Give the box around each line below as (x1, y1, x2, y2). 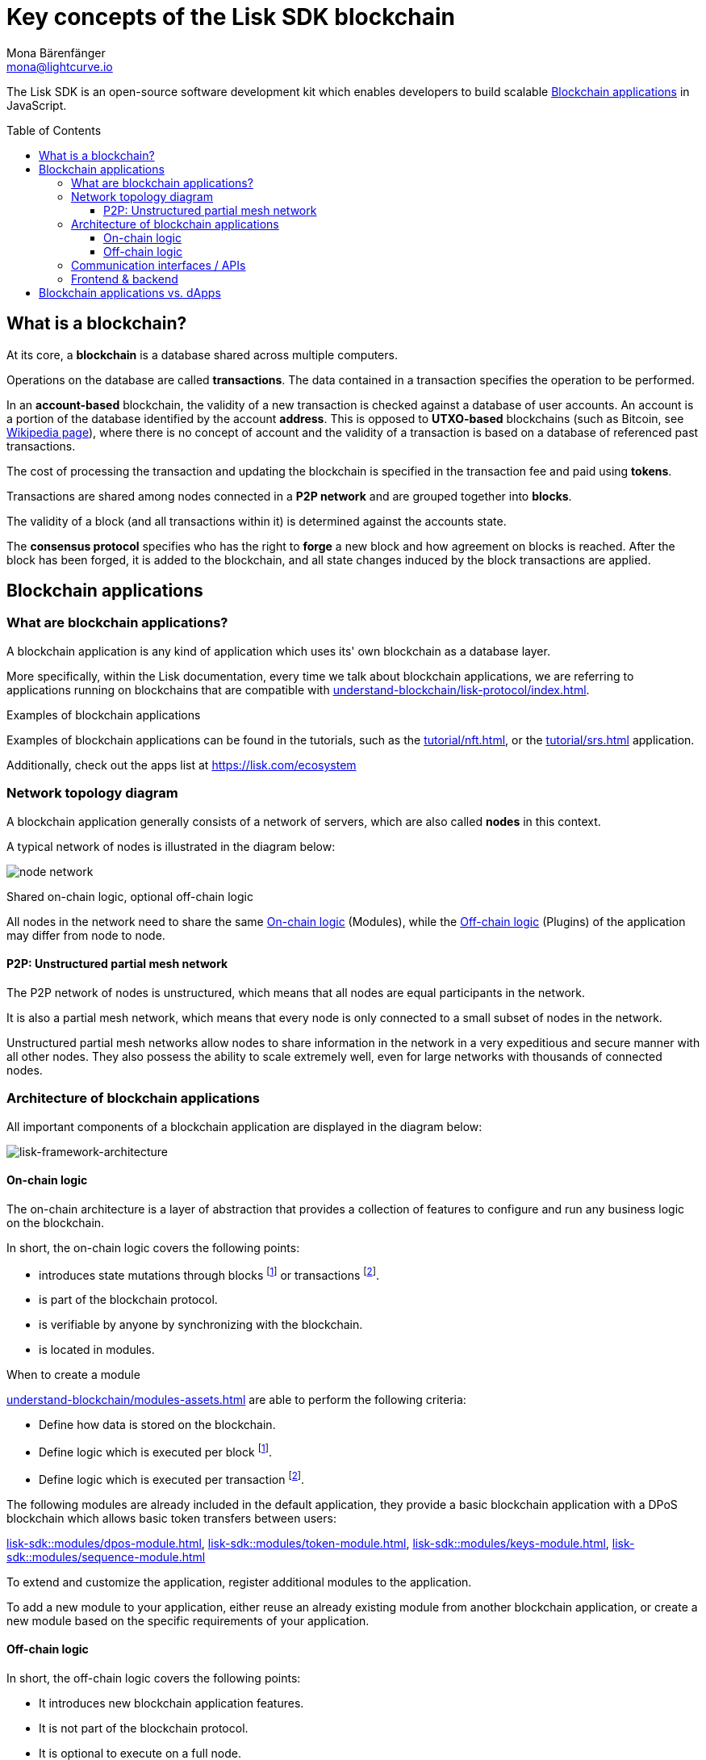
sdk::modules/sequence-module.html (6, 1549, 206, 1564)
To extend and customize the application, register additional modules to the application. (6, 1574, 472, 1589)
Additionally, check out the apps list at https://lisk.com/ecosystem (6, 757, 357, 772)
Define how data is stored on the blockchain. (39, 1418, 276, 1432)
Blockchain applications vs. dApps (39, 285, 221, 300)
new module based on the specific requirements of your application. (6, 1613, 370, 1628)
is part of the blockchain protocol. (39, 1293, 218, 1307)
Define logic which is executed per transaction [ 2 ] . (39, 1470, 305, 1486)
